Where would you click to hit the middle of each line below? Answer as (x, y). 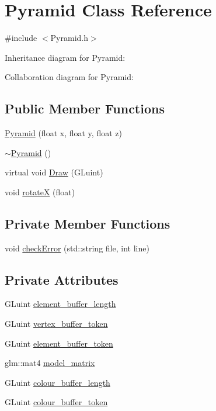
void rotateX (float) (40, 191)
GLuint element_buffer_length (60, 304)
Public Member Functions (85, 108)
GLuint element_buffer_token (59, 343)
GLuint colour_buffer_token (56, 402)
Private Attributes (62, 279)
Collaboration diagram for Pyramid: (69, 77)
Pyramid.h (69, 38)
